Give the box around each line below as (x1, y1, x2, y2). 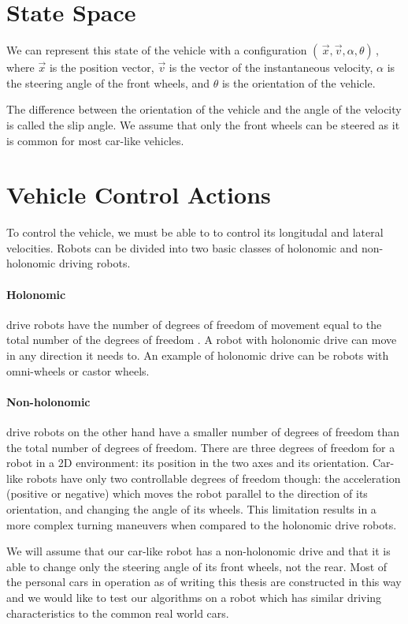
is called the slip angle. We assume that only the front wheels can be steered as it (6, 116, 400, 133)
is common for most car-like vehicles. (6, 132, 184, 148)
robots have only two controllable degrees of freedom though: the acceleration (26, 469, 401, 486)
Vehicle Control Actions (6, 178, 271, 211)
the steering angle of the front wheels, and (6, 74, 210, 91)
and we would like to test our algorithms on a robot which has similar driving (6, 589, 382, 605)
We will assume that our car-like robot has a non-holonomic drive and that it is (6, 543, 391, 559)
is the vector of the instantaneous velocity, (169, 59, 373, 76)
